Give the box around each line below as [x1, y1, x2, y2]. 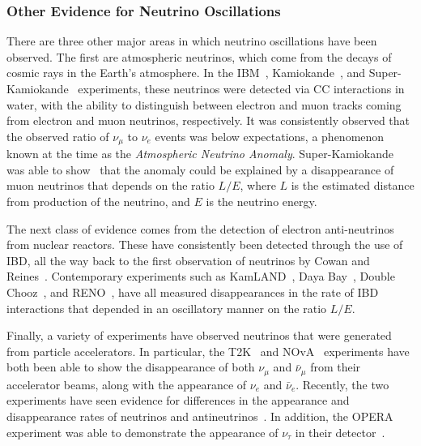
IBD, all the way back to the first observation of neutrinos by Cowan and [6, 251, 370, 268]
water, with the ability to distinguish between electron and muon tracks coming [6, 96, 402, 113]
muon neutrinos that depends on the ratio [6, 177, 215, 194]
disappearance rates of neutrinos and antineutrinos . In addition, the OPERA [6, 408, 393, 424]
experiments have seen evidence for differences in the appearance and [6, 392, 350, 409]
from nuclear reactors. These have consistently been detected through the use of [6, 236, 403, 253]
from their [310, 358, 361, 375]
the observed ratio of [6, 127, 109, 144]
